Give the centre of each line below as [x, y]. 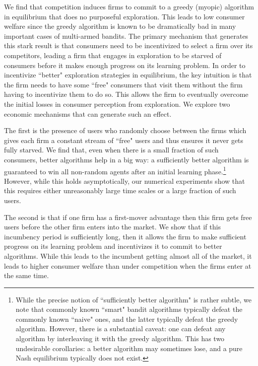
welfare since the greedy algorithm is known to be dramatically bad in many [120, 26]
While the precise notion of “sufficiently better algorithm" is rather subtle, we [133, 299]
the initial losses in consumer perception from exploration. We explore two [117, 104]
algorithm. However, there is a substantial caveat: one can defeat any [121, 329]
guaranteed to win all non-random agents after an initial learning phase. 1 [115, 170]
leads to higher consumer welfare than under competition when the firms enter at [128, 265]
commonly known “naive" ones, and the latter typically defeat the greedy [127, 319]
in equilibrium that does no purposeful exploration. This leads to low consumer [125, 16]
